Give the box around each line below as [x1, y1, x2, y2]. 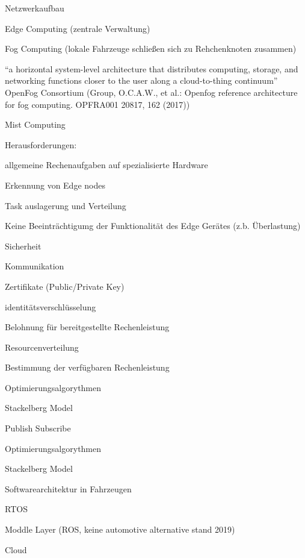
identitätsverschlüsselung [5, 300, 96, 313]
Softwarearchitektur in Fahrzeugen [5, 482, 132, 495]
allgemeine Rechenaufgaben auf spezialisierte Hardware [5, 158, 208, 171]
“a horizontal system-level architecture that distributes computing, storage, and [5, 62, 298, 75]
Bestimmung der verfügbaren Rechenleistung [5, 361, 170, 374]
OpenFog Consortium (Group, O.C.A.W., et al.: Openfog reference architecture [5, 86, 298, 98]
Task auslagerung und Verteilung [5, 199, 126, 212]
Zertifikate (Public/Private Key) [5, 280, 125, 292]
